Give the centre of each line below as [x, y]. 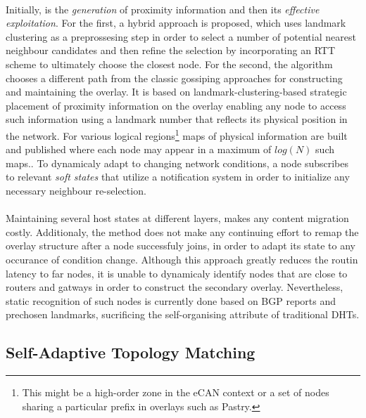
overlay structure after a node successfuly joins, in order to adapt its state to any [181, 246]
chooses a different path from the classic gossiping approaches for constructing [174, 78]
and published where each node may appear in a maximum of [139, 149]
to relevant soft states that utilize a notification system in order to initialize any [178, 177]
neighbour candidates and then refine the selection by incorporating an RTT [170, 50]
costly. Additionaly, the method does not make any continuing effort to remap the [182, 231]
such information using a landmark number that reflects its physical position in [177, 119]
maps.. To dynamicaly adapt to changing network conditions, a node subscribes [177, 163]
